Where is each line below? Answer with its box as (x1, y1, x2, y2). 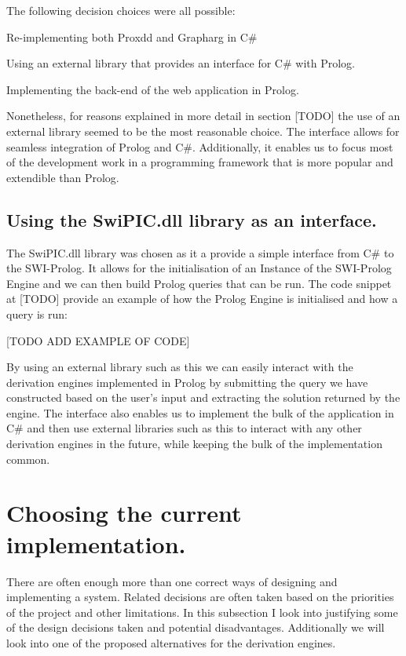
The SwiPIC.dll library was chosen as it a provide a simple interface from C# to (6, 244, 394, 261)
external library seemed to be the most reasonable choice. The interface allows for (6, 122, 400, 139)
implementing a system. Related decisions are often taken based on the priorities (6, 589, 394, 605)
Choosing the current (6, 497, 242, 529)
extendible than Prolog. (6, 169, 119, 185)
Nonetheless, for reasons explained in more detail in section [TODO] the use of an (6, 108, 401, 124)
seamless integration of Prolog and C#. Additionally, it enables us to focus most (6, 138, 393, 155)
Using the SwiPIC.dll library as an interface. (6, 207, 377, 231)
